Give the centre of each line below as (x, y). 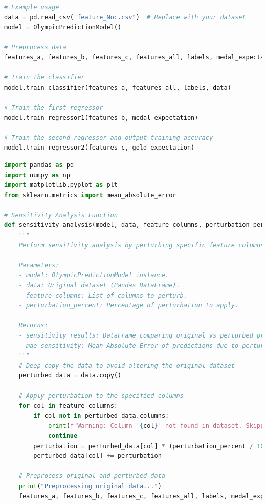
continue (63, 436)
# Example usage (32, 7)
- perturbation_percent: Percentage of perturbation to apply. (129, 306)
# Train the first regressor (54, 107)
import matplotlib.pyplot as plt (61, 185)
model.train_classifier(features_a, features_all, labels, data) (118, 87)
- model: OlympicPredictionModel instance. (94, 275)
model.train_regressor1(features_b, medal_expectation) (101, 118)
